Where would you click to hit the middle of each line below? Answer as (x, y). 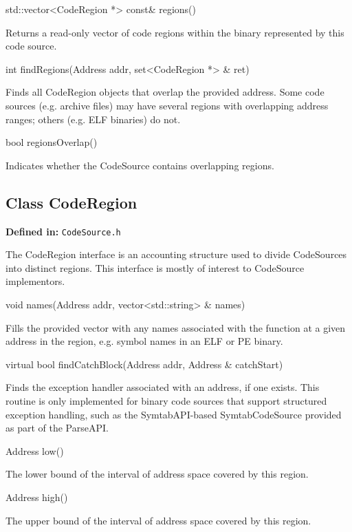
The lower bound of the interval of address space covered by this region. (157, 474)
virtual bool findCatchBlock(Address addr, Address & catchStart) (144, 364)
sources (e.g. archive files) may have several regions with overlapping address (167, 105)
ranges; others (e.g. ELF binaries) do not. (93, 119)
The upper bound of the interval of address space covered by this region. (158, 520)
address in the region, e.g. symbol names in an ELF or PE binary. (144, 341)
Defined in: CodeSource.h (63, 231)
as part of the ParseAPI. (57, 428)
